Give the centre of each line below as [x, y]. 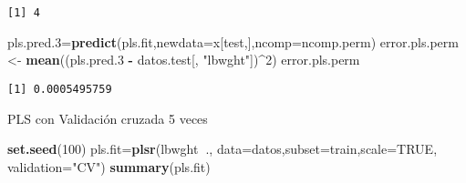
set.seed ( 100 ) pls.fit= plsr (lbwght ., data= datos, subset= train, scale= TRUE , [223, 149]
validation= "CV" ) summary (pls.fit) [109, 166]
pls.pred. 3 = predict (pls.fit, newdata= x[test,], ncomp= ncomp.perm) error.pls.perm [233, 41]
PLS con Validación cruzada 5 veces [108, 118]
